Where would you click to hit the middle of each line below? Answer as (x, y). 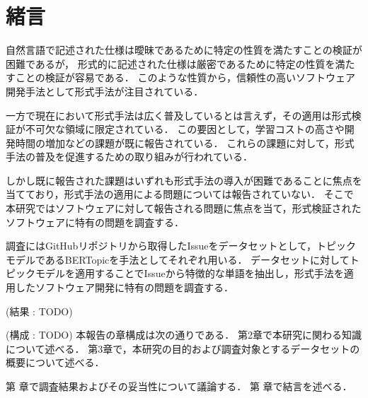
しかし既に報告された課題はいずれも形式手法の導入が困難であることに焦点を (184, 180)
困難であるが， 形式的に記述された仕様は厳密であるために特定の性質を (171, 63)
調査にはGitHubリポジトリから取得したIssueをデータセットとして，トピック (181, 246)
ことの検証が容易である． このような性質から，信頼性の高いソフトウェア (185, 77)
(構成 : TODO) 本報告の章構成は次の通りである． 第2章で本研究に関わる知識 (184, 335)
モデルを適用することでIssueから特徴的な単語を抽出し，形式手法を (189, 273)
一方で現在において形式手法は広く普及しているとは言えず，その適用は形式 (179, 115)
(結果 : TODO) (39, 311)
